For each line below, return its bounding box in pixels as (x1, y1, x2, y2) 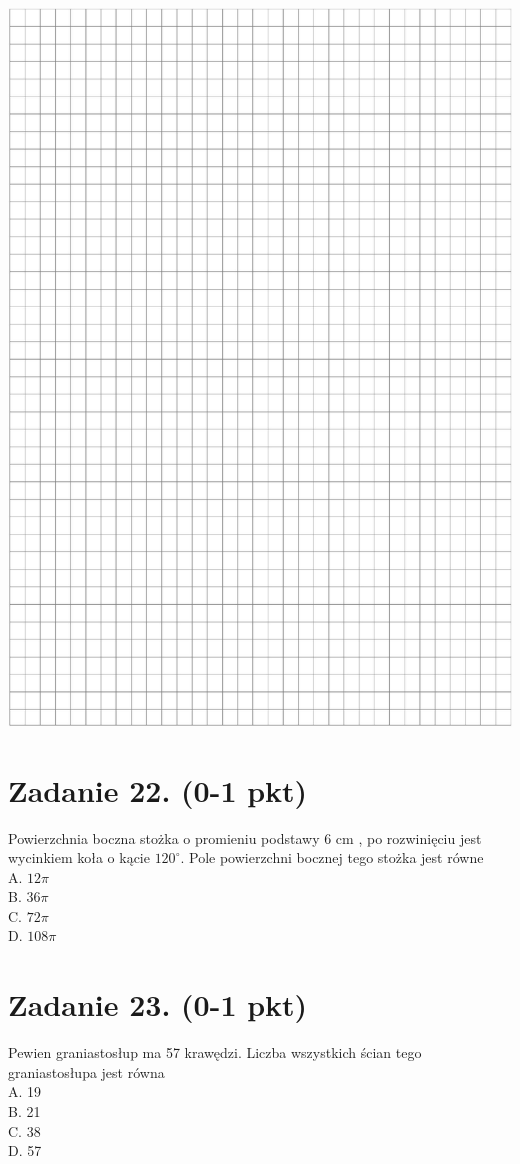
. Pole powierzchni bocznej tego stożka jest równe (180, 847, 484, 868)
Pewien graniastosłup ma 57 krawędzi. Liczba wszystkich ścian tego (8, 1042, 422, 1063)
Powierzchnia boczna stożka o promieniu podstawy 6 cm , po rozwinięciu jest (8, 827, 482, 848)
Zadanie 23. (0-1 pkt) (8, 984, 308, 1025)
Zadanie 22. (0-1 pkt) (8, 769, 308, 810)
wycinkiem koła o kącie (8, 847, 150, 868)
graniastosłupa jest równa (8, 1061, 165, 1082)
